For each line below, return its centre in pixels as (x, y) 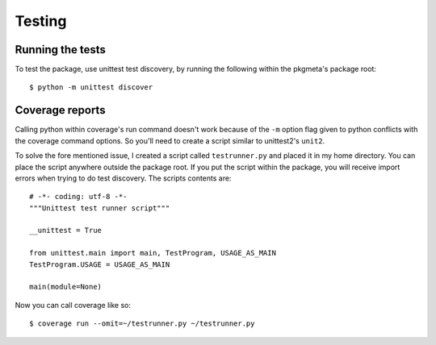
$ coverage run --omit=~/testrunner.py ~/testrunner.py (142, 324)
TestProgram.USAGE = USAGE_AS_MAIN (100, 264)
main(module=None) (66, 287)
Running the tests (61, 50)
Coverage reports (60, 110)
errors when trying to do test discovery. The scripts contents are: (123, 178)
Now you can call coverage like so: (73, 305)
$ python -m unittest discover (91, 87)
